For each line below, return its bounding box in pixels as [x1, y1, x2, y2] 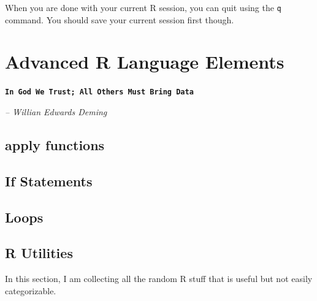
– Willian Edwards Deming [5, 105, 107, 118]
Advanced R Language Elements [5, 49, 285, 74]
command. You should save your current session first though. [5, 13, 234, 26]
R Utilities [5, 243, 73, 262]
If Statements [5, 171, 93, 190]
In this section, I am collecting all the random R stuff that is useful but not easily [5, 272, 313, 285]
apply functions [5, 135, 105, 154]
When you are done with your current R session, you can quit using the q [5, 1, 281, 13]
